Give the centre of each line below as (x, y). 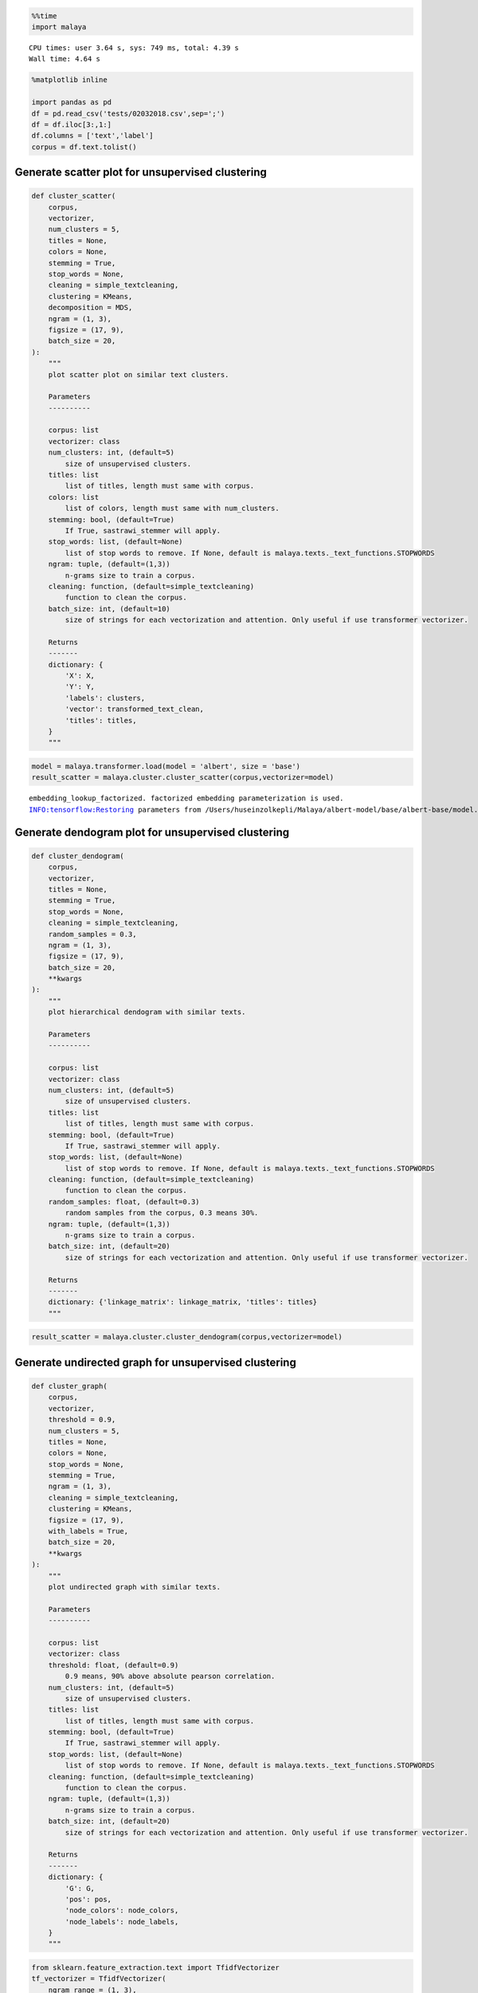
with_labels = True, (88, 1531)
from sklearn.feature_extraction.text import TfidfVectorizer (155, 1968)
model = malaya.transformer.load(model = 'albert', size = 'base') (166, 767)
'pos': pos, (88, 1899)
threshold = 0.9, (82, 1420)
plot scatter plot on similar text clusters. (139, 374)
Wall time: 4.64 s (65, 59)
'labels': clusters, (105, 698)
